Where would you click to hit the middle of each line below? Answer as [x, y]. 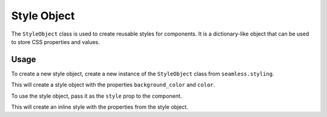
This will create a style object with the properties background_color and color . [113, 85]
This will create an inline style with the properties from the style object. [100, 107]
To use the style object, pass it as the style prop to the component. [97, 96]
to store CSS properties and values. [55, 42]
